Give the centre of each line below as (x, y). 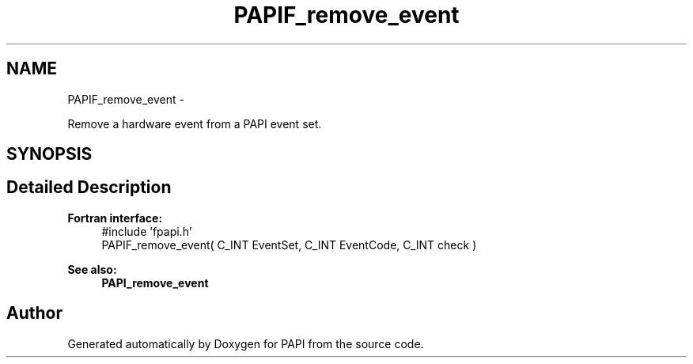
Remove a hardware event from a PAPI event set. (195, 123)
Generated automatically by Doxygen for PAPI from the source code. (246, 343)
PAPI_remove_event (155, 282)
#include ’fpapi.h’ (147, 231)
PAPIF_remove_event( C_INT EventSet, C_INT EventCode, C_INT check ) (289, 245)
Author (34, 313)
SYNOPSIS (49, 154)
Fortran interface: (115, 218)
